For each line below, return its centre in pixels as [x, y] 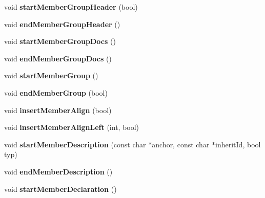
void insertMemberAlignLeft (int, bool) [72, 127]
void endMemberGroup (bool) [56, 92]
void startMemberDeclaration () [60, 189]
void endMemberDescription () [58, 171]
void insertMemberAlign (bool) [58, 110]
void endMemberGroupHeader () [62, 24]
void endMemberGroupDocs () [58, 58]
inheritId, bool [238, 144]
